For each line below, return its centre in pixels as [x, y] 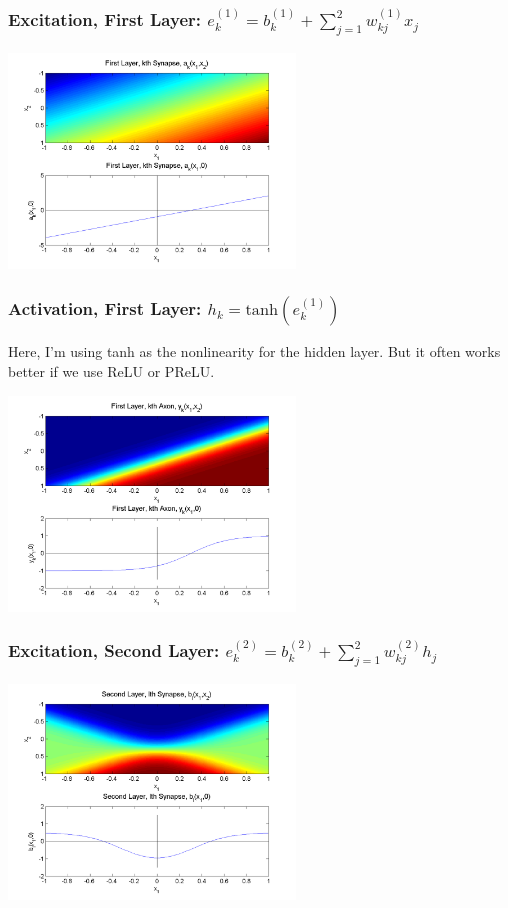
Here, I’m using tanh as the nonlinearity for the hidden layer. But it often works [254, 351]
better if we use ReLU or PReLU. [111, 371]
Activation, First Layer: [105, 308]
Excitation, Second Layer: [114, 650]
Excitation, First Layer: [104, 18]
